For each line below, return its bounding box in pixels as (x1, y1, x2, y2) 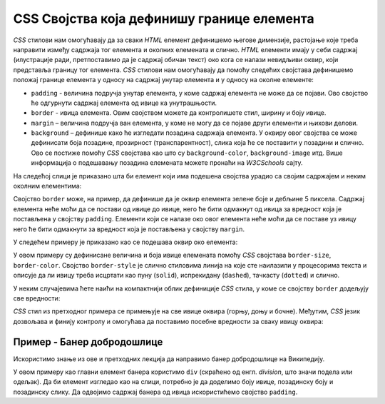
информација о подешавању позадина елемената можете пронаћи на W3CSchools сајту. (31, 158, 303, 167)
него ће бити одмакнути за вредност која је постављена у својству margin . (13, 225, 245, 233)
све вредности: (13, 293, 61, 303)
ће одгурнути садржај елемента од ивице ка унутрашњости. (31, 99, 217, 107)
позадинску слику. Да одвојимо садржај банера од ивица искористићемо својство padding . (13, 388, 298, 396)
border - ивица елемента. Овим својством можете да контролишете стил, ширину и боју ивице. (31, 108, 327, 117)
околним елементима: (13, 182, 82, 191)
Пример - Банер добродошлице (13, 335, 163, 348)
